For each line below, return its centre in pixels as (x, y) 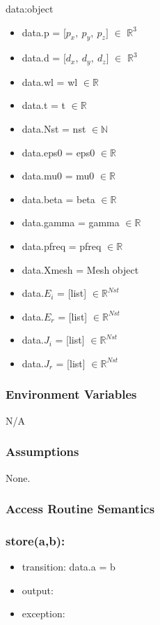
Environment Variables (71, 394)
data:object (30, 8)
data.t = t (44, 105)
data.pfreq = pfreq (62, 246)
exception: (43, 613)
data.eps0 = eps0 (58, 152)
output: (38, 590)
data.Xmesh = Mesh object (80, 269)
